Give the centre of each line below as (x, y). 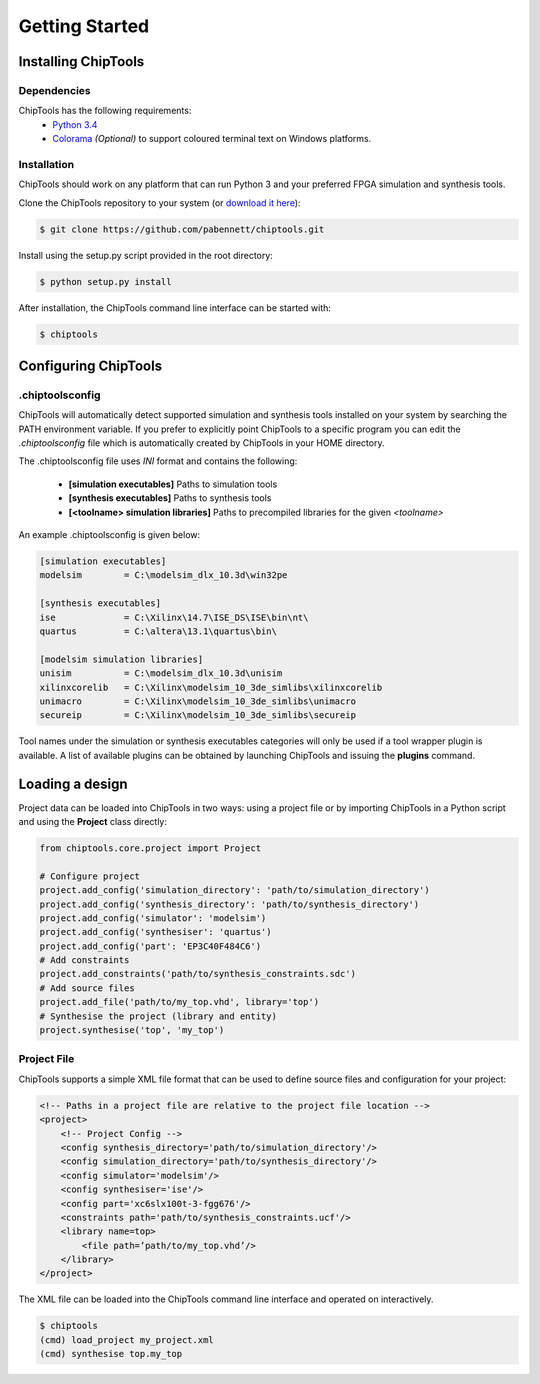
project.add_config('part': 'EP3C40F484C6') (150, 946)
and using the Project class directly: (92, 821)
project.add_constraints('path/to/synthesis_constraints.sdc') (198, 974)
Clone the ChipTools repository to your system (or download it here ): (159, 202)
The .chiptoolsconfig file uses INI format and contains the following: (158, 461)
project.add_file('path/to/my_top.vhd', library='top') (179, 1002)
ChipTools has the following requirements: (105, 111)
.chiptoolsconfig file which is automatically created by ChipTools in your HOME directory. (201, 443)
